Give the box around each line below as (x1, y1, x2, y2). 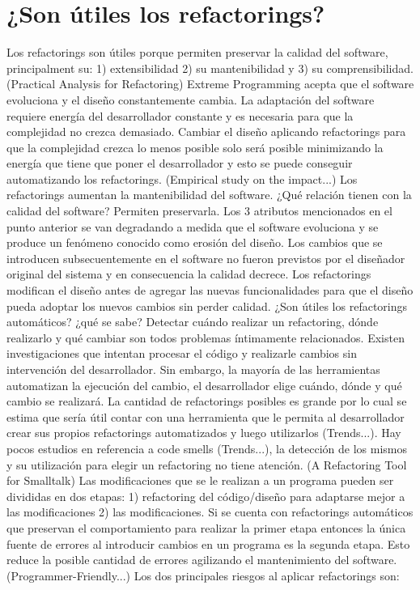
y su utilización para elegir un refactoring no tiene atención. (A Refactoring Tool (6, 456, 407, 473)
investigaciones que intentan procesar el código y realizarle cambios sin (6, 345, 357, 362)
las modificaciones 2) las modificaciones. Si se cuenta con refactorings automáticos (6, 503, 414, 520)
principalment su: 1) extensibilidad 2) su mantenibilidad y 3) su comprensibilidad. (6, 59, 414, 76)
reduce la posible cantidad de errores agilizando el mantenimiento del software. (6, 551, 397, 568)
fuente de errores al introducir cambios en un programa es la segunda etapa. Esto (6, 535, 410, 552)
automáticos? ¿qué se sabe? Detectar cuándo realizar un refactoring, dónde (6, 313, 379, 330)
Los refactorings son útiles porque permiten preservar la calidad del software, (6, 44, 388, 61)
